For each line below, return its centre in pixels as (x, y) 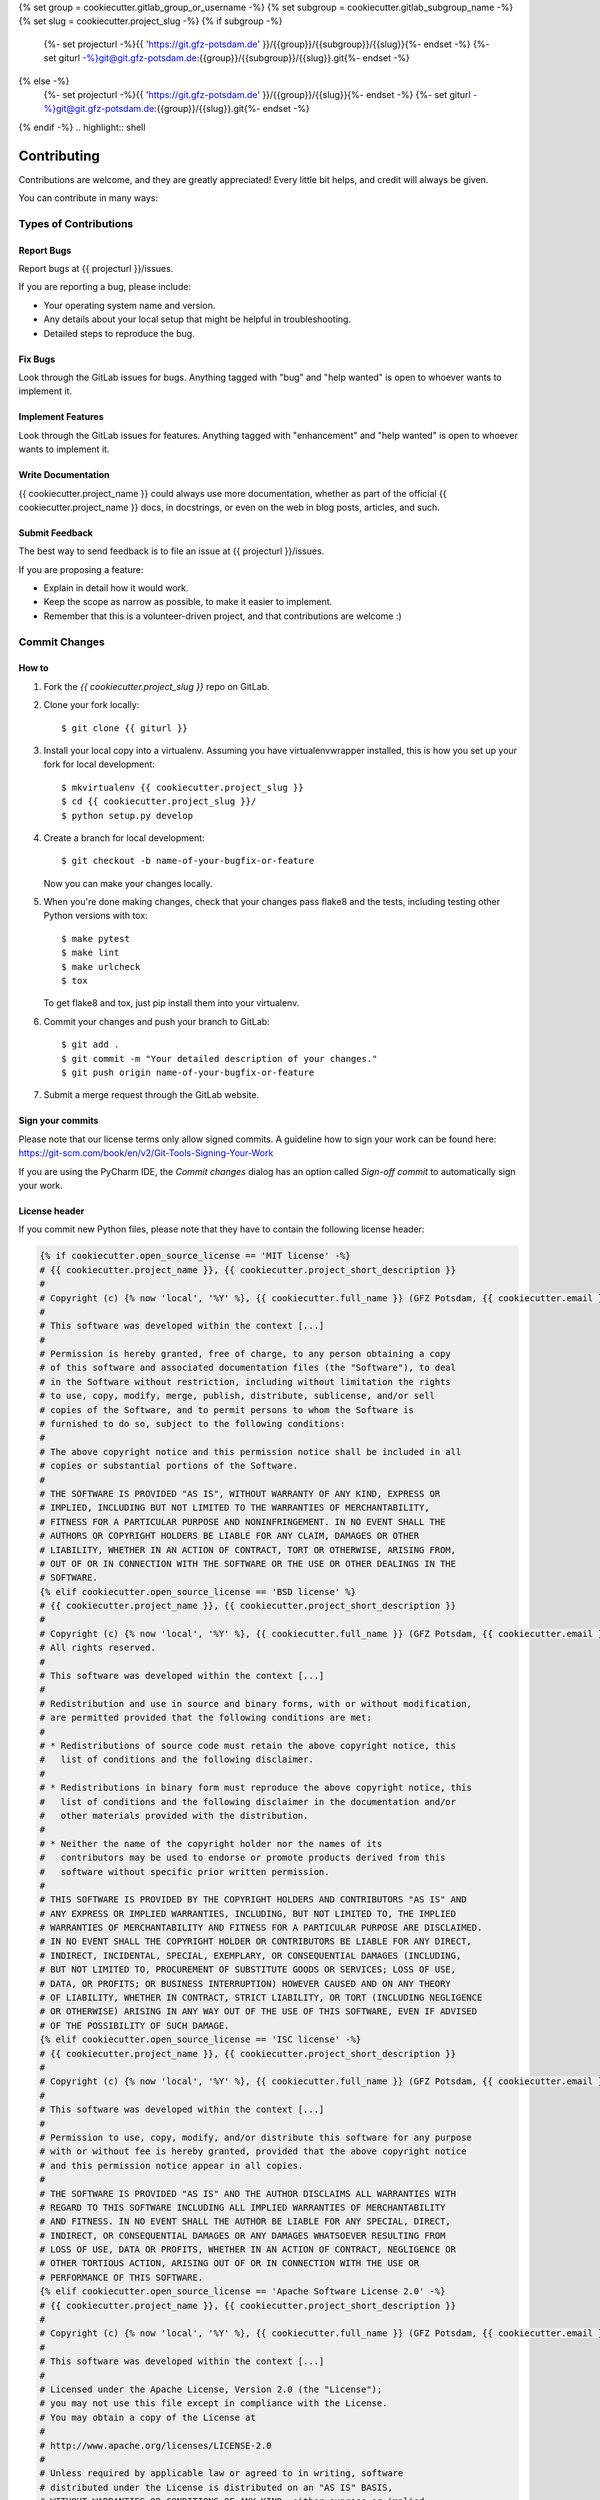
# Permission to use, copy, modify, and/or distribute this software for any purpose (255, 2137)
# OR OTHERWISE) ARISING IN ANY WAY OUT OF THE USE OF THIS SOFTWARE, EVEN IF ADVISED (258, 2011)
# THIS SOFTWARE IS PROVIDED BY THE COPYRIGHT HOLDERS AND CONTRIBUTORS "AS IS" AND (253, 1899)
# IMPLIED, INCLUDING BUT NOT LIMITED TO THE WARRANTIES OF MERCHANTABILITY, (234, 1508)
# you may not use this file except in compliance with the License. (213, 2403)
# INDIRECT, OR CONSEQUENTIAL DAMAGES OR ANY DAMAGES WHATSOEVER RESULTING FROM (242, 2235)
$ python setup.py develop (127, 815)
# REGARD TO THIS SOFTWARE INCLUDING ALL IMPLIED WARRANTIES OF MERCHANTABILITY (242, 2207)
